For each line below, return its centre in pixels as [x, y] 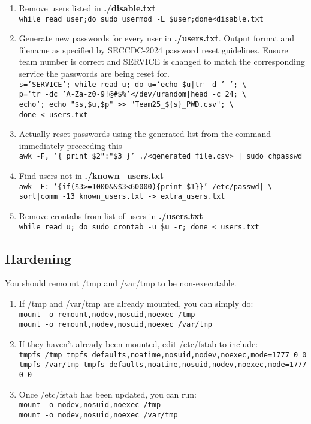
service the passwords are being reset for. [94, 74]
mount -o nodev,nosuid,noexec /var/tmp [98, 415]
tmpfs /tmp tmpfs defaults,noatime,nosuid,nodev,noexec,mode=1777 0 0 [163, 355]
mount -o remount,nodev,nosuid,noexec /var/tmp [115, 325]
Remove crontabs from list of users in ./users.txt [111, 216]
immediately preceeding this [70, 145]
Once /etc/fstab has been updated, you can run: [108, 394]
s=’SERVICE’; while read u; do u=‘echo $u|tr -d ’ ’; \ [133, 84]
